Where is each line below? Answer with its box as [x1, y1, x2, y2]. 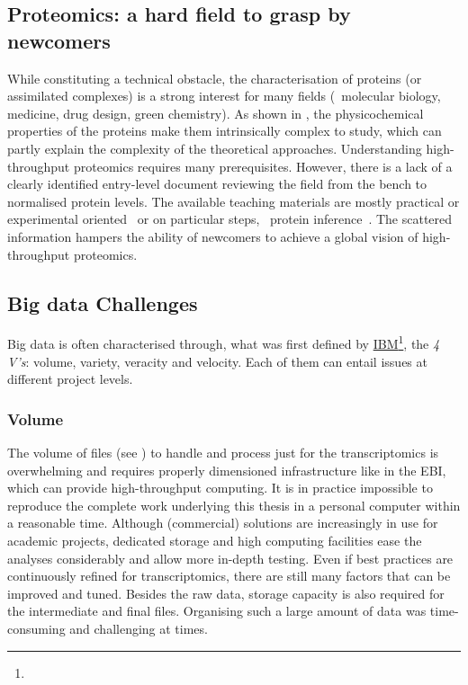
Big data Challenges [7, 289, 198, 316]
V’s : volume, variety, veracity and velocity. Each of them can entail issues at [7, 351, 427, 370]
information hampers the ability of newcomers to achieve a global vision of [7, 227, 418, 245]
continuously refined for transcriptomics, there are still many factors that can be [7, 566, 451, 585]
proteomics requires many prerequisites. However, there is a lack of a [73, 156, 453, 175]
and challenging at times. [69, 618, 208, 637]
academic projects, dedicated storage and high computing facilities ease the [7, 530, 422, 549]
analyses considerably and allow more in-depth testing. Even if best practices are [7, 548, 454, 567]
